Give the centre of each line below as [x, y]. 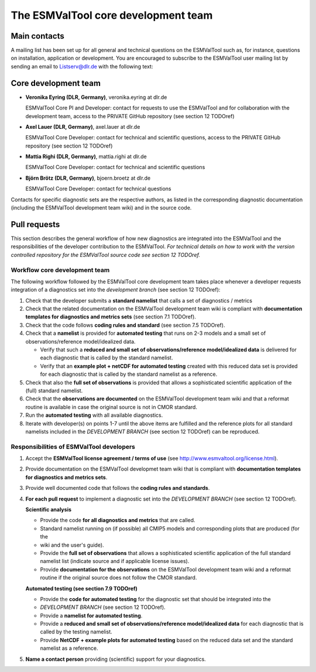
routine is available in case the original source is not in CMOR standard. [111, 407]
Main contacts [37, 36]
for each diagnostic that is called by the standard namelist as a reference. [129, 374]
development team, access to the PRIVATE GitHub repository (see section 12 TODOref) [130, 116]
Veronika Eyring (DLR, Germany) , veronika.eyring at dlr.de [96, 97]
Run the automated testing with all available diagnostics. [94, 415]
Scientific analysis [49, 510]
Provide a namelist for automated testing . [91, 615]
